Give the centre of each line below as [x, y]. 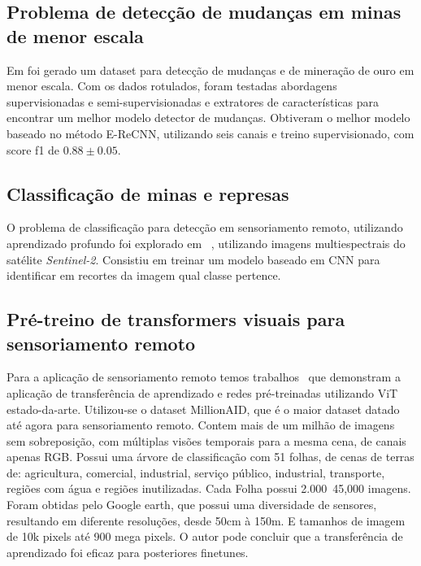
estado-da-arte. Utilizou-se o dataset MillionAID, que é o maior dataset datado [203, 409]
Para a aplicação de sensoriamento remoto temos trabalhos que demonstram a [204, 377]
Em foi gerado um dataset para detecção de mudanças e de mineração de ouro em [210, 70]
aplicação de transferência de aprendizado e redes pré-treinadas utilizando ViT [202, 392]
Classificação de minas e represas [148, 193]
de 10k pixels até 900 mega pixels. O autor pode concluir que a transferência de [205, 536]
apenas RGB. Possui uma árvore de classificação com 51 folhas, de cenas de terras [210, 457]
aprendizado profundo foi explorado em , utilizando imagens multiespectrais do [206, 243]
